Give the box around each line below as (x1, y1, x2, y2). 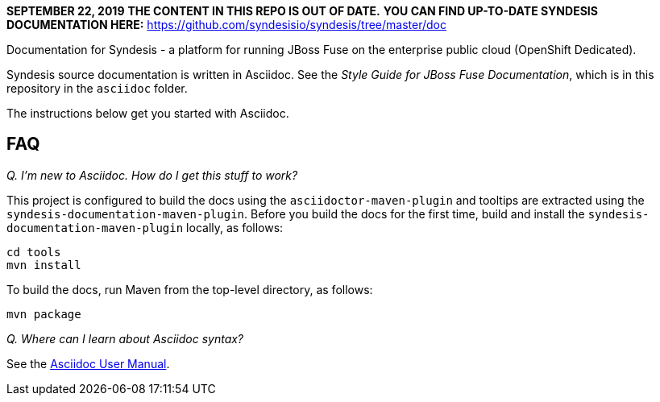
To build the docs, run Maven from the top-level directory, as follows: (6, 282, 373, 296)
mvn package (6, 307, 81, 321)
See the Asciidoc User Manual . (6, 356, 170, 371)
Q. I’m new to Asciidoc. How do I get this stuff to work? (6, 168, 298, 182)
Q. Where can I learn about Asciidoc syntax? (6, 331, 244, 346)
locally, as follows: (186, 220, 284, 234)
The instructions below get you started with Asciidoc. (6, 106, 289, 120)
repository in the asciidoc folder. (6, 81, 188, 95)
